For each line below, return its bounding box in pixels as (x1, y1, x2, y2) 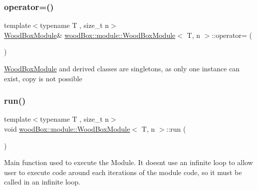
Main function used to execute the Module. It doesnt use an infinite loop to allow (4, 157, 253, 168)
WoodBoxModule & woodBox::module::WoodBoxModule (4, 29, 176, 40)
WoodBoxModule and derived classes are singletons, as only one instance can (4, 63, 240, 73)
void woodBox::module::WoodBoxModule (4, 124, 130, 134)
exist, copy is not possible (4, 73, 82, 83)
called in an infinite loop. (4, 177, 80, 187)
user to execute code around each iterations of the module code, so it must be (4, 167, 242, 177)
